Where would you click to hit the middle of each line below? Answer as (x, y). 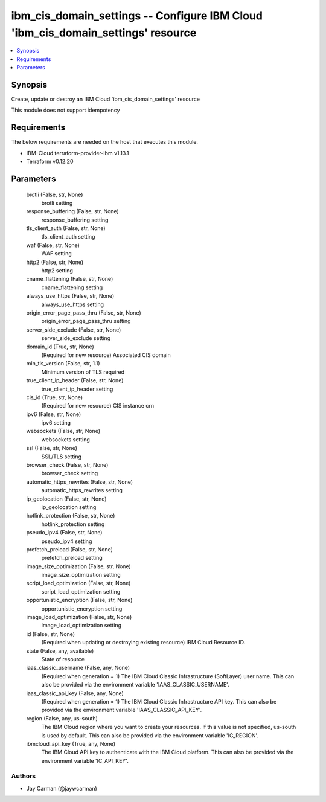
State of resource (63, 659)
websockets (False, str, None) (63, 431)
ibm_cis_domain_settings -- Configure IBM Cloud (137, 16)
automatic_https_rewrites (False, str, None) (79, 482)
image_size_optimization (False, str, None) (78, 566)
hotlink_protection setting (73, 524)
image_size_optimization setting (81, 575)
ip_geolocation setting (69, 507)
